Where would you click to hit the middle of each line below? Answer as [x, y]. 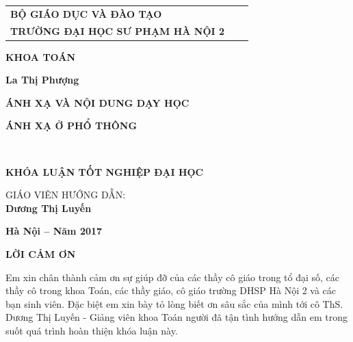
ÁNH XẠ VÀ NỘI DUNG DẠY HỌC [97, 102]
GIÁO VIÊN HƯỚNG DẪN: [66, 195]
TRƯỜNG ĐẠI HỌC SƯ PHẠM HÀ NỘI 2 [118, 30]
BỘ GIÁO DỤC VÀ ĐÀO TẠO [86, 13]
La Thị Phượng [42, 80]
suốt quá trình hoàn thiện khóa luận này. [92, 330]
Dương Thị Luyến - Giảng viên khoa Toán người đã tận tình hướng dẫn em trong [176, 317]
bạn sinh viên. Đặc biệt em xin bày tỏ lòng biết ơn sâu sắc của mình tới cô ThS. [174, 303]
